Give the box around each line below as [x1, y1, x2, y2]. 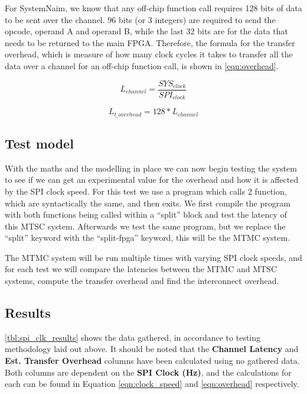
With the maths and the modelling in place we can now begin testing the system [5, 162, 297, 174]
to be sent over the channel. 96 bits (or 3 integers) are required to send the [5, 13, 276, 25]
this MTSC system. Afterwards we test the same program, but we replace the [5, 219, 286, 232]
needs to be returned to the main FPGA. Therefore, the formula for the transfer [5, 36, 295, 49]
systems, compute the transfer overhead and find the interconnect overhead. [5, 274, 279, 287]
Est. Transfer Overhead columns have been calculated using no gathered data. [5, 354, 300, 367]
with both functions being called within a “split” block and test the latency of [5, 208, 287, 221]
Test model [5, 134, 74, 152]
